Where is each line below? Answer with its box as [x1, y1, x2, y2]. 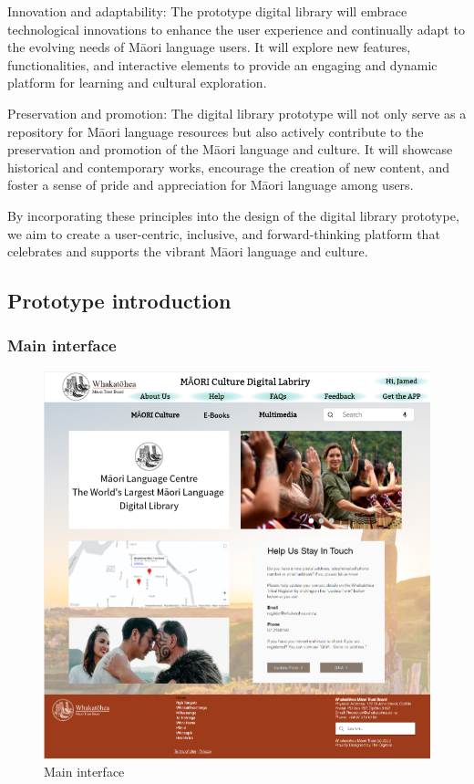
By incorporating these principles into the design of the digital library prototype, [7, 205, 459, 225]
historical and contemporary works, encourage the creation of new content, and [7, 157, 449, 176]
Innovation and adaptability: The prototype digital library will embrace [7, 2, 407, 20]
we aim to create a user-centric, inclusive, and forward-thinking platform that [7, 224, 440, 243]
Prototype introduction [7, 287, 232, 315]
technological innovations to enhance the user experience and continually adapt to [7, 19, 465, 38]
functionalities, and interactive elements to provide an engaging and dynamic [7, 55, 438, 74]
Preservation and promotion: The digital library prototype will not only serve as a [7, 103, 467, 122]
